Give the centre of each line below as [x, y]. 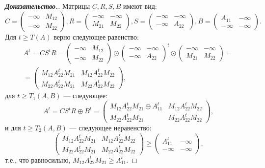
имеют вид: [140, 6]
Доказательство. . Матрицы [48, 6]
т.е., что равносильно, [38, 159]
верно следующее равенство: [96, 36]
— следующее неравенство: [110, 127]
